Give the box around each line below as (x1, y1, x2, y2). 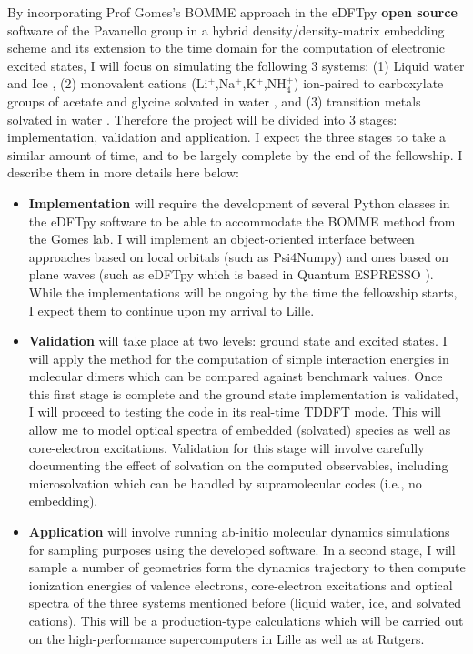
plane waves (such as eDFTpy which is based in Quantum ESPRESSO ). (28, 265, 434, 284)
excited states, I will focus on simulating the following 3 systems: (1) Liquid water (7, 55, 465, 75)
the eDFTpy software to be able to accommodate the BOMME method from (28, 211, 456, 230)
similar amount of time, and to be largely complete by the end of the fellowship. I (7, 145, 463, 164)
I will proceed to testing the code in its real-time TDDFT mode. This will (28, 402, 441, 421)
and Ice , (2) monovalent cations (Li (7, 74, 208, 93)
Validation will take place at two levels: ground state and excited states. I (28, 331, 448, 350)
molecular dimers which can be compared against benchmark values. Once (28, 367, 443, 386)
